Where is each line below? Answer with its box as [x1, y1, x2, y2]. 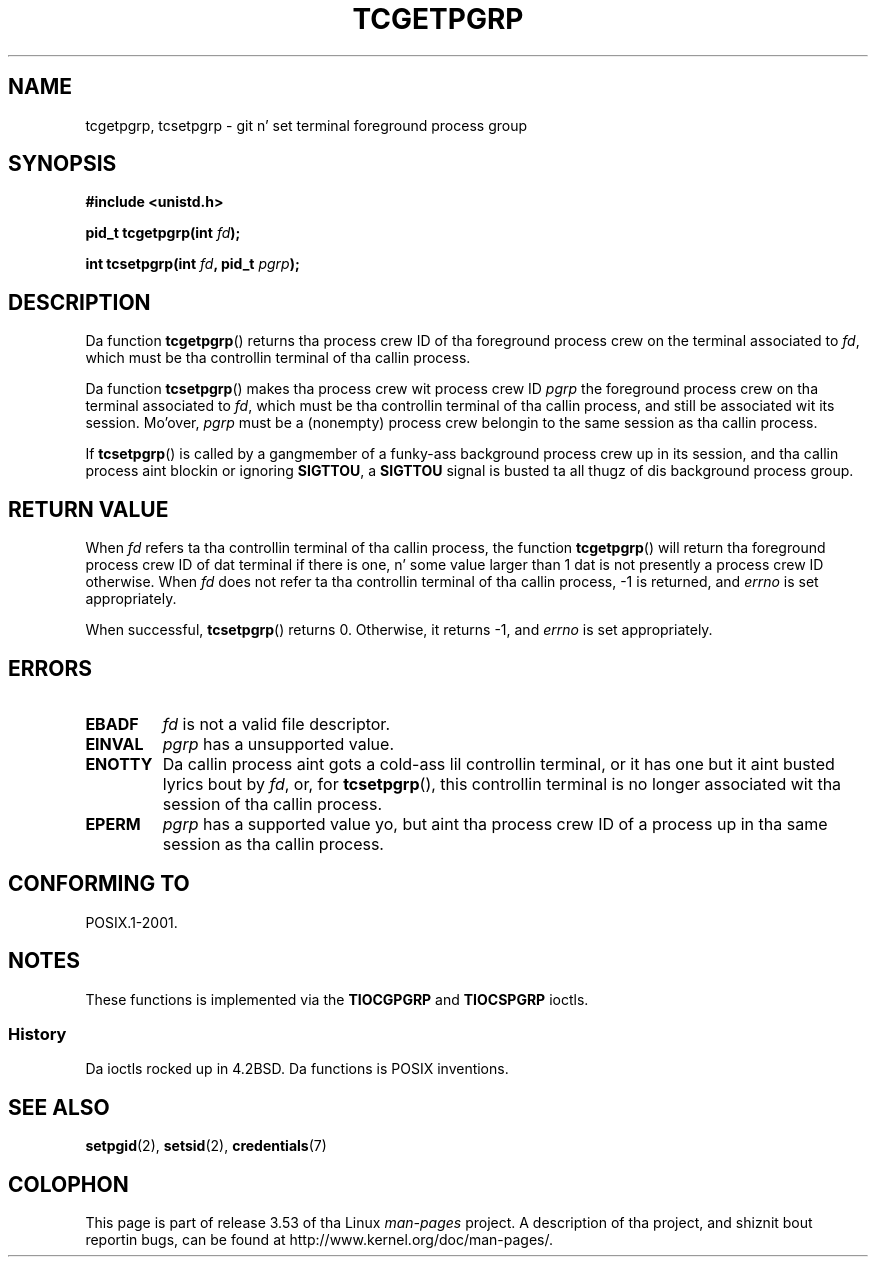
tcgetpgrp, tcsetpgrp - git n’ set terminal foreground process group [85, 116, 528, 134]
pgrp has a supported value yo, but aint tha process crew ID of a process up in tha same [162, 813, 828, 834]
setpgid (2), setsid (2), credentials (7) [85, 1137, 327, 1155]
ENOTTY [85, 753, 153, 774]
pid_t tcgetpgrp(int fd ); [85, 224, 241, 242]
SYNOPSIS [8, 151, 117, 177]
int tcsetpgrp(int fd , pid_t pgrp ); [85, 255, 300, 273]
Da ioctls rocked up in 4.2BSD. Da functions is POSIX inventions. [85, 1060, 509, 1078]
